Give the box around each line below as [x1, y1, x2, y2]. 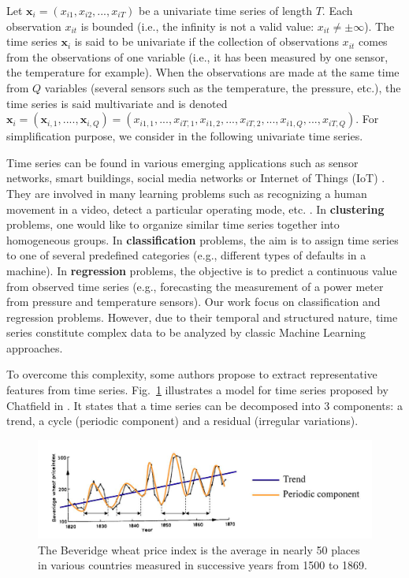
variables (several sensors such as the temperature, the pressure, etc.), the [44, 79, 401, 95]
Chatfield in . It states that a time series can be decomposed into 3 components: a [6, 397, 403, 413]
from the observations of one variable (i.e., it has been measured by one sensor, [6, 48, 389, 65]
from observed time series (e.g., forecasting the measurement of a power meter [6, 278, 384, 294]
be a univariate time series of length [139, 2, 313, 18]
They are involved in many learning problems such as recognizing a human [6, 185, 367, 201]
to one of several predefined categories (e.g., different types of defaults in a [6, 247, 366, 263]
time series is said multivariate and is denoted [6, 95, 228, 111]
